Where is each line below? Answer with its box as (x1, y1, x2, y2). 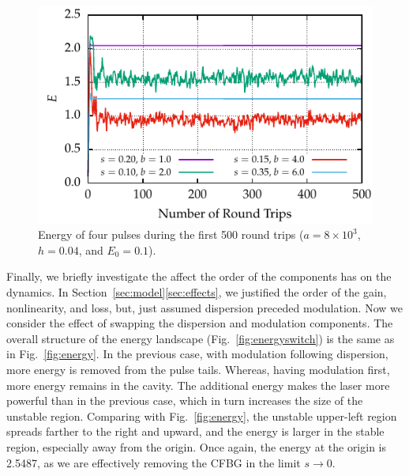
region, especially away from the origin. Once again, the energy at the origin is (6, 439, 387, 455)
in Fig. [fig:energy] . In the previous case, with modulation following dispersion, (6, 346, 388, 362)
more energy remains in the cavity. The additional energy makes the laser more (6, 376, 390, 393)
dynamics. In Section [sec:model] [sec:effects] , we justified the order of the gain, (6, 284, 387, 300)
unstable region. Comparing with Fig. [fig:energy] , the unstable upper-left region (6, 407, 397, 424)
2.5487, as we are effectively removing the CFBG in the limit (6, 454, 301, 470)
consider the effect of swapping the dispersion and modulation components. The (6, 315, 393, 331)
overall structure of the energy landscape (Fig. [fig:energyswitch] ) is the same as (6, 330, 395, 346)
